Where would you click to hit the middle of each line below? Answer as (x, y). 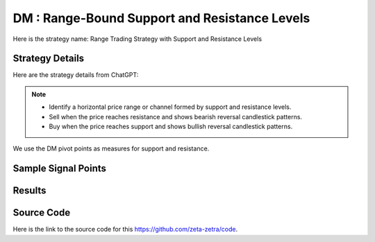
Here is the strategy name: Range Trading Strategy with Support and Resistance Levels (137, 39)
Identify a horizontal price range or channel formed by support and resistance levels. (170, 107)
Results (30, 191)
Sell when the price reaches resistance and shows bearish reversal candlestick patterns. (175, 116)
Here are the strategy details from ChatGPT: (76, 75)
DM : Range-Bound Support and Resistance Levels (161, 18)
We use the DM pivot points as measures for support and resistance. (111, 148)
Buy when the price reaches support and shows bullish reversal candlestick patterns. (171, 127)
